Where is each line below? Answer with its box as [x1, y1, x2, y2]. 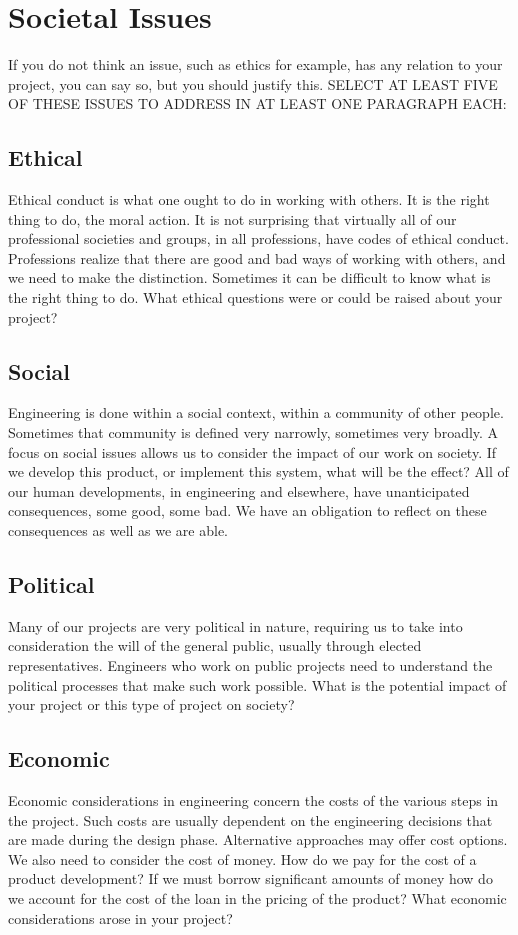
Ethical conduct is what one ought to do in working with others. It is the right [8, 189, 490, 210]
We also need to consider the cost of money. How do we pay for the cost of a [8, 848, 477, 869]
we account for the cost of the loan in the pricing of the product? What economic [8, 887, 507, 908]
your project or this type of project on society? [8, 694, 295, 715]
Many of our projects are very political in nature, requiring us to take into [8, 615, 463, 636]
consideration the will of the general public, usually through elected [8, 635, 422, 656]
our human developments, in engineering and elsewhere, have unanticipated [8, 480, 470, 501]
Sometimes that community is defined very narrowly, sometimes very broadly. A [8, 422, 499, 443]
